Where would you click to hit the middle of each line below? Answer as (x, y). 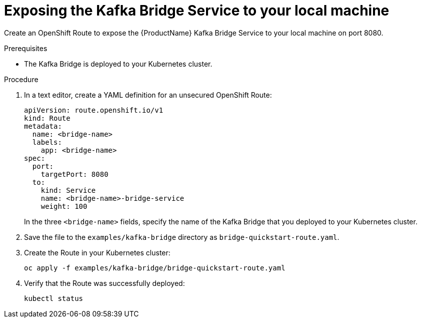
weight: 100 (64, 206)
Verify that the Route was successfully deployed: (104, 283)
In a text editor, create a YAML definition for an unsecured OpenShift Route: (148, 95)
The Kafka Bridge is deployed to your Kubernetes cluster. (118, 64)
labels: (47, 142)
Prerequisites (26, 48)
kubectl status (54, 298)
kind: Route (47, 118)
